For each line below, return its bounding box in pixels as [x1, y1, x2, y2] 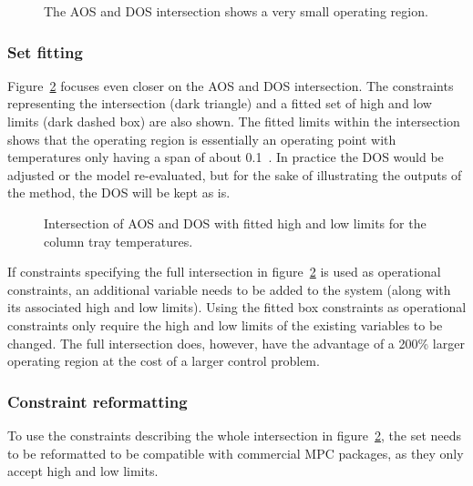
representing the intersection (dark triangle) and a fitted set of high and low [7, 94, 432, 113]
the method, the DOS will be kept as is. [7, 183, 231, 202]
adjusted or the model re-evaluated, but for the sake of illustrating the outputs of [7, 165, 462, 184]
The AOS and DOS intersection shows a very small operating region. [44, 2, 428, 20]
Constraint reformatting [7, 390, 188, 412]
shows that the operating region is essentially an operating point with [7, 129, 396, 148]
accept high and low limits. [7, 461, 159, 481]
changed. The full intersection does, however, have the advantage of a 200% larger [7, 333, 465, 352]
